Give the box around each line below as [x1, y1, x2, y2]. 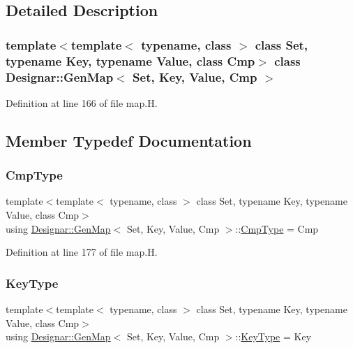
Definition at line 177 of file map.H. [6, 245, 158, 259]
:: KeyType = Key [235, 329, 312, 344]
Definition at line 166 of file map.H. [6, 95, 158, 110]
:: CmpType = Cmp [235, 221, 319, 235]
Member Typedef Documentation [6, 129, 252, 151]
